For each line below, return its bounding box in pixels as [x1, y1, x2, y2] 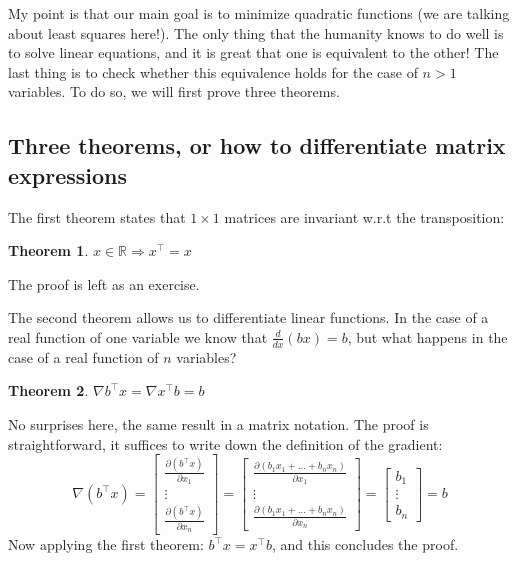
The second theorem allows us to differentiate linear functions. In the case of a [8, 307, 489, 328]
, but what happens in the [347, 326, 508, 347]
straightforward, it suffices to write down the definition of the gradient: [8, 433, 443, 454]
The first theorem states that [8, 206, 186, 227]
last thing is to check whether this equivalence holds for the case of [8, 61, 418, 82]
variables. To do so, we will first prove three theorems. [8, 81, 340, 102]
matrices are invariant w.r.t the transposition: [224, 206, 505, 227]
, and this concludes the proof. [271, 534, 459, 555]
